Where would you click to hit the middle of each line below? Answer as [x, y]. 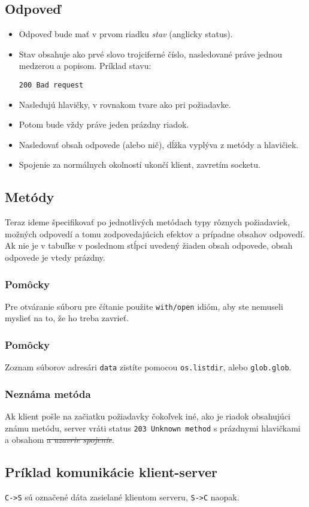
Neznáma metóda [48, 393]
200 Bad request [51, 85]
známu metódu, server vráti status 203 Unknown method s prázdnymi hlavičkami [153, 428]
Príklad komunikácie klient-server [111, 472]
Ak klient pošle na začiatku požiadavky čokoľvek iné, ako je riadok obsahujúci [148, 416]
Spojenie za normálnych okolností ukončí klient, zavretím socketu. [140, 165]
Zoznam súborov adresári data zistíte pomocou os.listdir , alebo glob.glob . [148, 367]
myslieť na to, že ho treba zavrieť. [67, 318]
